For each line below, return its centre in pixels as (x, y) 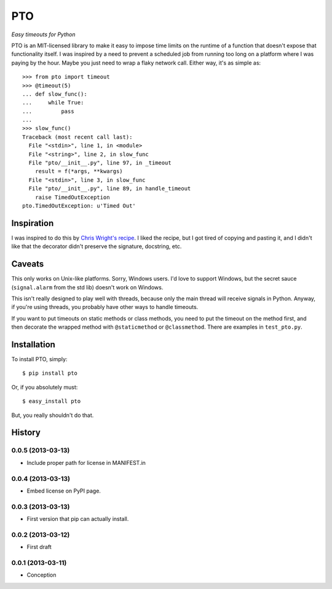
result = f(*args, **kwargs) (79, 171)
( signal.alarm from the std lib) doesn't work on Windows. (87, 287)
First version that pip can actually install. (78, 519)
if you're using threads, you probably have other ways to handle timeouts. (105, 307)
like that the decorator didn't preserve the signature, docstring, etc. (97, 246)
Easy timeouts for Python (43, 34)
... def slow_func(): (55, 94)
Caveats (28, 264)
